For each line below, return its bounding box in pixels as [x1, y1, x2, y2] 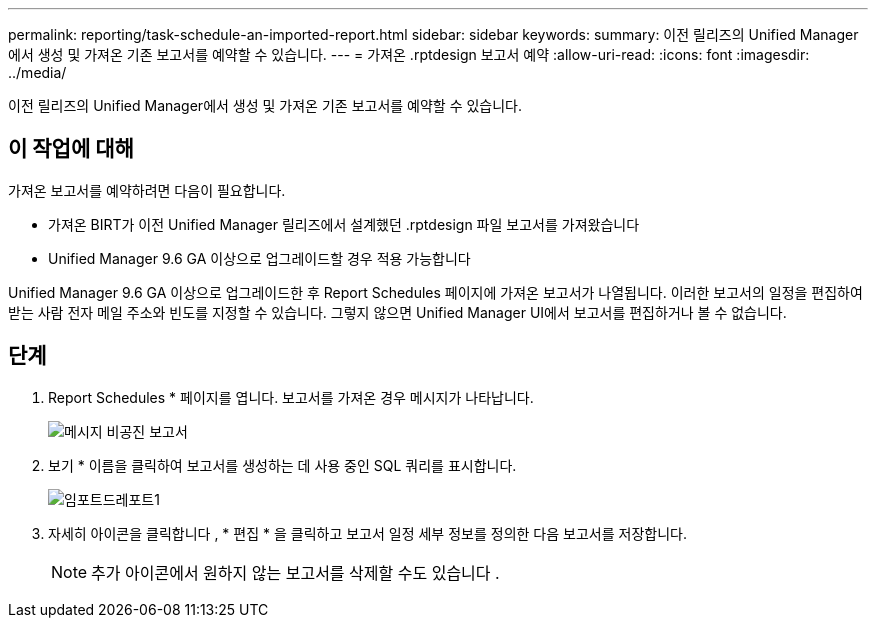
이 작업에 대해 [8, 136, 134, 162]
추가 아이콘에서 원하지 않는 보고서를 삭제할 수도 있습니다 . [91, 562, 500, 583]
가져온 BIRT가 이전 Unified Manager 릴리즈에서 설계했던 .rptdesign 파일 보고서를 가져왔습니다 [48, 215, 640, 233]
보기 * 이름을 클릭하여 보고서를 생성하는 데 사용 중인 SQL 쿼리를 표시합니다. [48, 456, 517, 474]
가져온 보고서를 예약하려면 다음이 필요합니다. [8, 181, 286, 199]
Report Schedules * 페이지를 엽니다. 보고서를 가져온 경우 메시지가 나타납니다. [48, 388, 534, 406]
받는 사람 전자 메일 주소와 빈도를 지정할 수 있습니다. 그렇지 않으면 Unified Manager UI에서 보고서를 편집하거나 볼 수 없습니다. [8, 303, 787, 321]
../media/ [8, 64, 67, 81]
